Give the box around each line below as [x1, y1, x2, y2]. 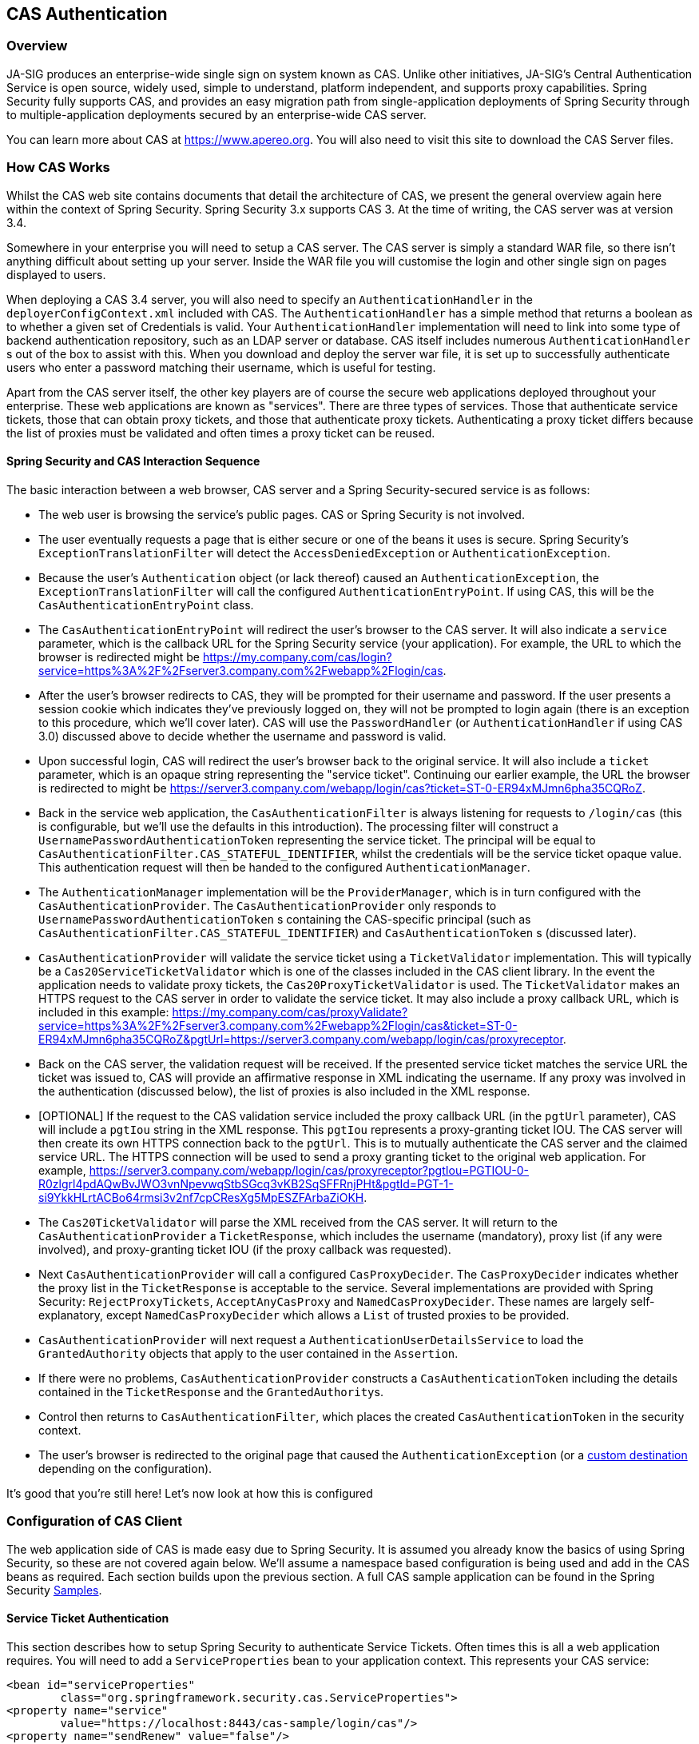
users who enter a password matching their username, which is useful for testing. [6, 360, 436, 374]
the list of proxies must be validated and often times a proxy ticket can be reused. [6, 425, 435, 440]
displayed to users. [6, 267, 106, 281]
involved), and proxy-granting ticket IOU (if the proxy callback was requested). [38, 1242, 451, 1256]
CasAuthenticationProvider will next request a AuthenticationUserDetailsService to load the [38, 1332, 584, 1347]
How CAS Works [6, 159, 110, 176]
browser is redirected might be [38, 649, 200, 664]
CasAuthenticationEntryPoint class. [38, 597, 254, 612]
